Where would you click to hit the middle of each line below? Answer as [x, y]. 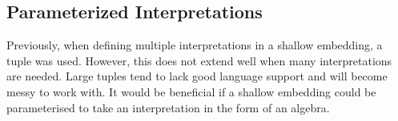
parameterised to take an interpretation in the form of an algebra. [168, 107]
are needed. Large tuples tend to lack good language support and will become [197, 76]
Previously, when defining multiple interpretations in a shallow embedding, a [195, 45]
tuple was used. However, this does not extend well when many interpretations [199, 60]
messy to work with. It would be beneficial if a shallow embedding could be [191, 91]
